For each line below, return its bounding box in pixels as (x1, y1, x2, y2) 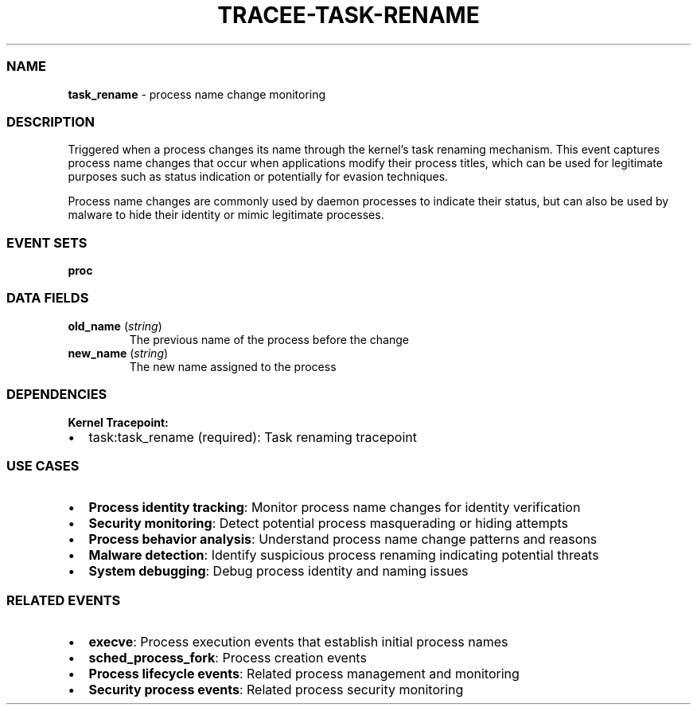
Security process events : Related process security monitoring (88, 682, 464, 697)
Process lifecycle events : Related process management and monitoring (88, 666, 520, 682)
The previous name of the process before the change (129, 332, 409, 346)
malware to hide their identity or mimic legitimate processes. (68, 208, 384, 222)
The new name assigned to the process (129, 359, 337, 373)
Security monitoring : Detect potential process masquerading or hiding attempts (88, 515, 568, 532)
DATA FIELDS (6, 290, 89, 307)
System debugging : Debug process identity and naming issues (88, 563, 469, 580)
